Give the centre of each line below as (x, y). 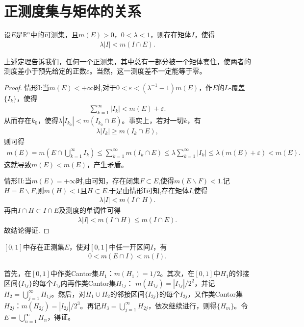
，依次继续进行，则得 (183, 305)
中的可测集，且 (54, 35)
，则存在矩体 (171, 35)
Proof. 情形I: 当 (27, 87)
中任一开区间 (130, 246)
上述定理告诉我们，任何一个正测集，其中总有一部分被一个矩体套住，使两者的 (127, 61)
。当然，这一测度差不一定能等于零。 (148, 71)
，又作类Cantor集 (215, 293)
